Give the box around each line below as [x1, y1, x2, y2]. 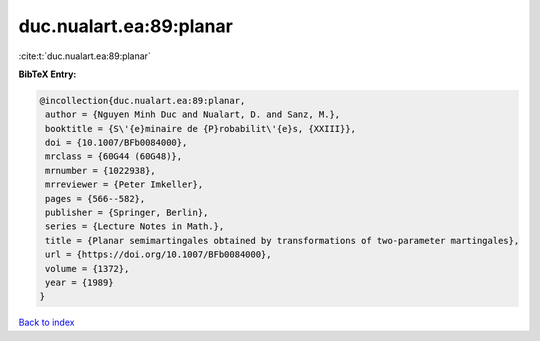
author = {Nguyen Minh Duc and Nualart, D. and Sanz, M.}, [45, 109, 341, 120]
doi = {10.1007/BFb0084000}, [45, 137, 188, 149]
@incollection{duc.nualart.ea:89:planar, [39, 95, 246, 106]
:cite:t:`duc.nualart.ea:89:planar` [18, 50, 152, 62]
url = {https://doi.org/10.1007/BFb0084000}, [45, 249, 272, 260]
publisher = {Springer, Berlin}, [45, 207, 209, 219]
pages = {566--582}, [45, 193, 146, 204]
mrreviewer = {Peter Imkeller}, [45, 179, 204, 190]
